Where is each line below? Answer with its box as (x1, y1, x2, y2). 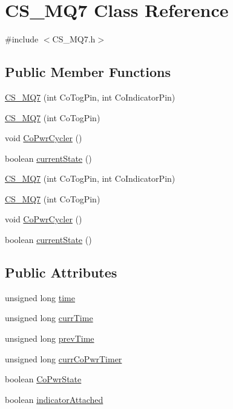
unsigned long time (5, 291, 75, 304)
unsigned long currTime (5, 311, 93, 324)
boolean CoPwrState (5, 373, 82, 385)
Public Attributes (5, 263, 117, 282)
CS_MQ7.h (52, 33, 96, 45)
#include (5, 33, 39, 45)
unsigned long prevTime (5, 332, 94, 345)
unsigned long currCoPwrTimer (5, 352, 122, 365)
